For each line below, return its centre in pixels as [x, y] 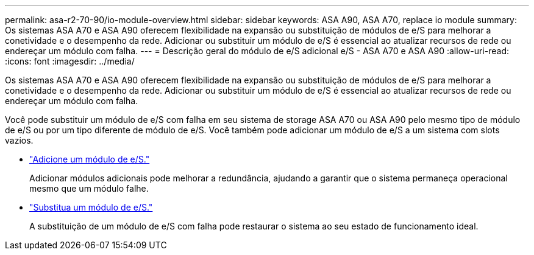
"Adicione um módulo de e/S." [90, 159]
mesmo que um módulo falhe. [89, 188]
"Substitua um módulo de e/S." [91, 207]
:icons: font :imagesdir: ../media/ [70, 61]
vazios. [19, 140]
